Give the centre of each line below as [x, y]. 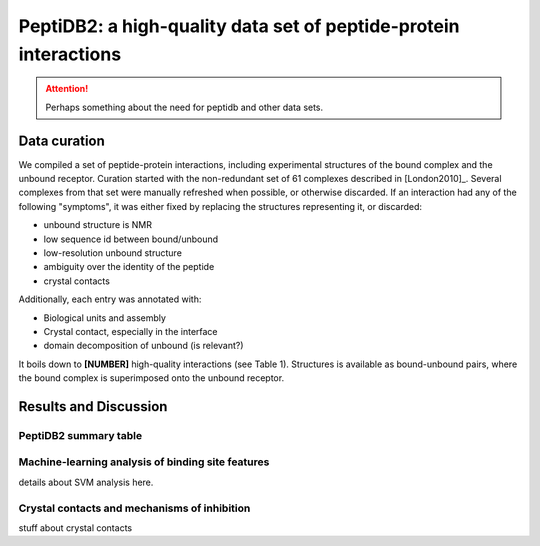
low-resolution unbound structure [112, 252]
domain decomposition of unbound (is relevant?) [143, 346]
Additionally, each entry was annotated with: [110, 299]
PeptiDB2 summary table [80, 435]
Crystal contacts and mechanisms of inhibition [134, 508]
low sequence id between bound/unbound [131, 239]
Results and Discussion [93, 406]
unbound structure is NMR [98, 225]
